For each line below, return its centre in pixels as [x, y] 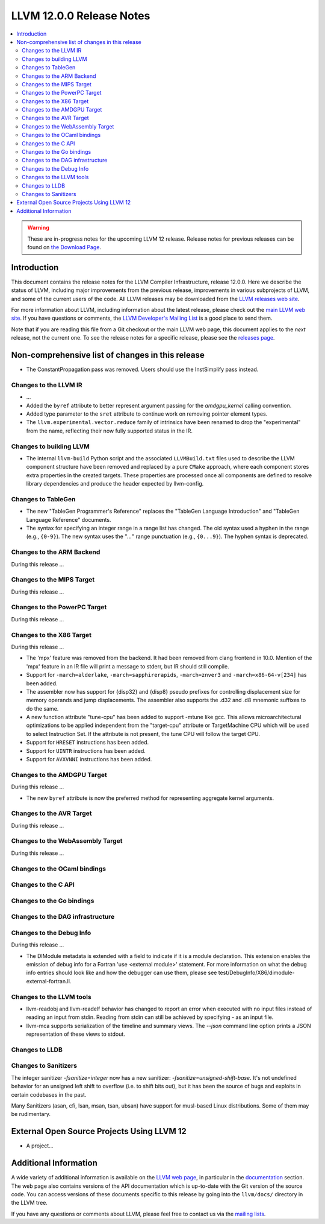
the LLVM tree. [29, 1203]
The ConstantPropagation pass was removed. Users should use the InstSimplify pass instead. [142, 369]
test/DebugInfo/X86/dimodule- [256, 973]
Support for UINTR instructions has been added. [86, 750]
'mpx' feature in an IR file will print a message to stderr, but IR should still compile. [128, 666]
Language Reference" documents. [69, 519]
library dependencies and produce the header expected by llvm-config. [115, 484]
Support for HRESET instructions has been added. [88, 743]
